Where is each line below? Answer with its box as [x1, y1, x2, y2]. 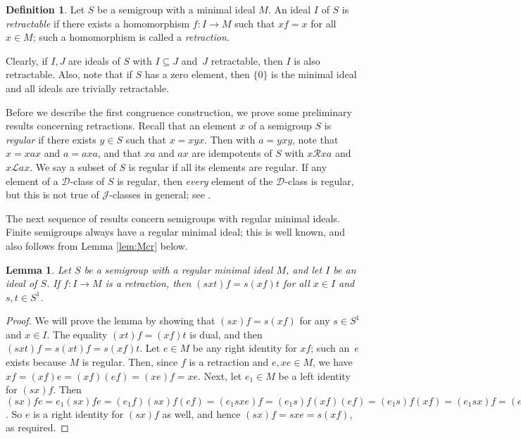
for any [299, 313, 330, 328]
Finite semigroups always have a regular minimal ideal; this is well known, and [6, 224, 346, 239]
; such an [310, 341, 350, 355]
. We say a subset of [30, 159, 116, 174]
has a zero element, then [144, 67, 250, 82]
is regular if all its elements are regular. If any [128, 159, 327, 174]
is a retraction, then [105, 276, 192, 291]
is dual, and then [189, 326, 263, 341]
